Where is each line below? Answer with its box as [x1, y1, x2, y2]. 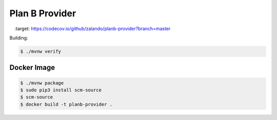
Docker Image [9, 63, 55, 72]
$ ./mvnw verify [20, 49, 62, 54]
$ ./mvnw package [20, 80, 64, 86]
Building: [9, 35, 28, 41]
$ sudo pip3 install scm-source [20, 87, 102, 93]
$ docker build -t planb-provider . [20, 101, 113, 107]
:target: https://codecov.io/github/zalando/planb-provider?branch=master [14, 26, 171, 32]
